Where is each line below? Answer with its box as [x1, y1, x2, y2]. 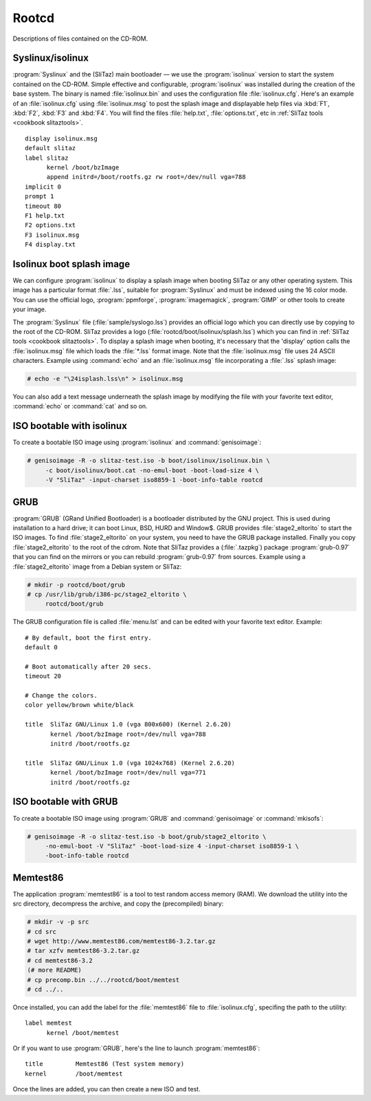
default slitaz [25, 145, 76, 152]
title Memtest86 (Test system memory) [25, 1060, 185, 1068]
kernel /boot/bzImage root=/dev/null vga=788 [50, 730, 206, 738]
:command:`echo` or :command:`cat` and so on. [12, 402, 148, 410]
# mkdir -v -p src [27, 918, 89, 926]
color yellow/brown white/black [25, 701, 134, 709]
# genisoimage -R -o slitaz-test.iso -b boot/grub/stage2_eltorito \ [27, 832, 267, 840]
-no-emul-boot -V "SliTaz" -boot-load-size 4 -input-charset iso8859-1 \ [45, 842, 299, 850]
